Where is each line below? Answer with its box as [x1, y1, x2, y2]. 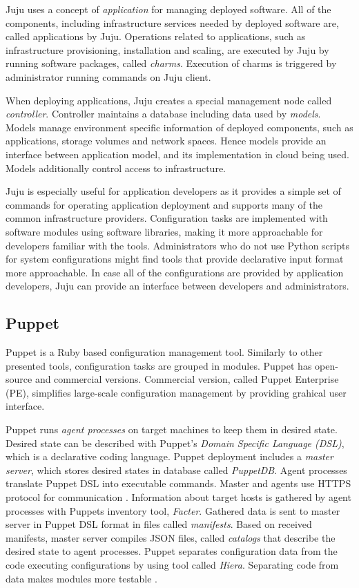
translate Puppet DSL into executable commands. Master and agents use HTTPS [6, 476, 351, 491]
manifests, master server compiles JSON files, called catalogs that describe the [6, 530, 336, 544]
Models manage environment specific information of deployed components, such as [6, 120, 353, 134]
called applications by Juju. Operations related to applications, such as [6, 29, 306, 44]
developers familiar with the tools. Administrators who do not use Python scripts [6, 238, 349, 252]
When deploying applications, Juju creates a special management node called [6, 93, 332, 107]
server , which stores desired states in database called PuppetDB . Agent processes [6, 462, 347, 477]
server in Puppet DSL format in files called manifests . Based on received [6, 517, 312, 531]
